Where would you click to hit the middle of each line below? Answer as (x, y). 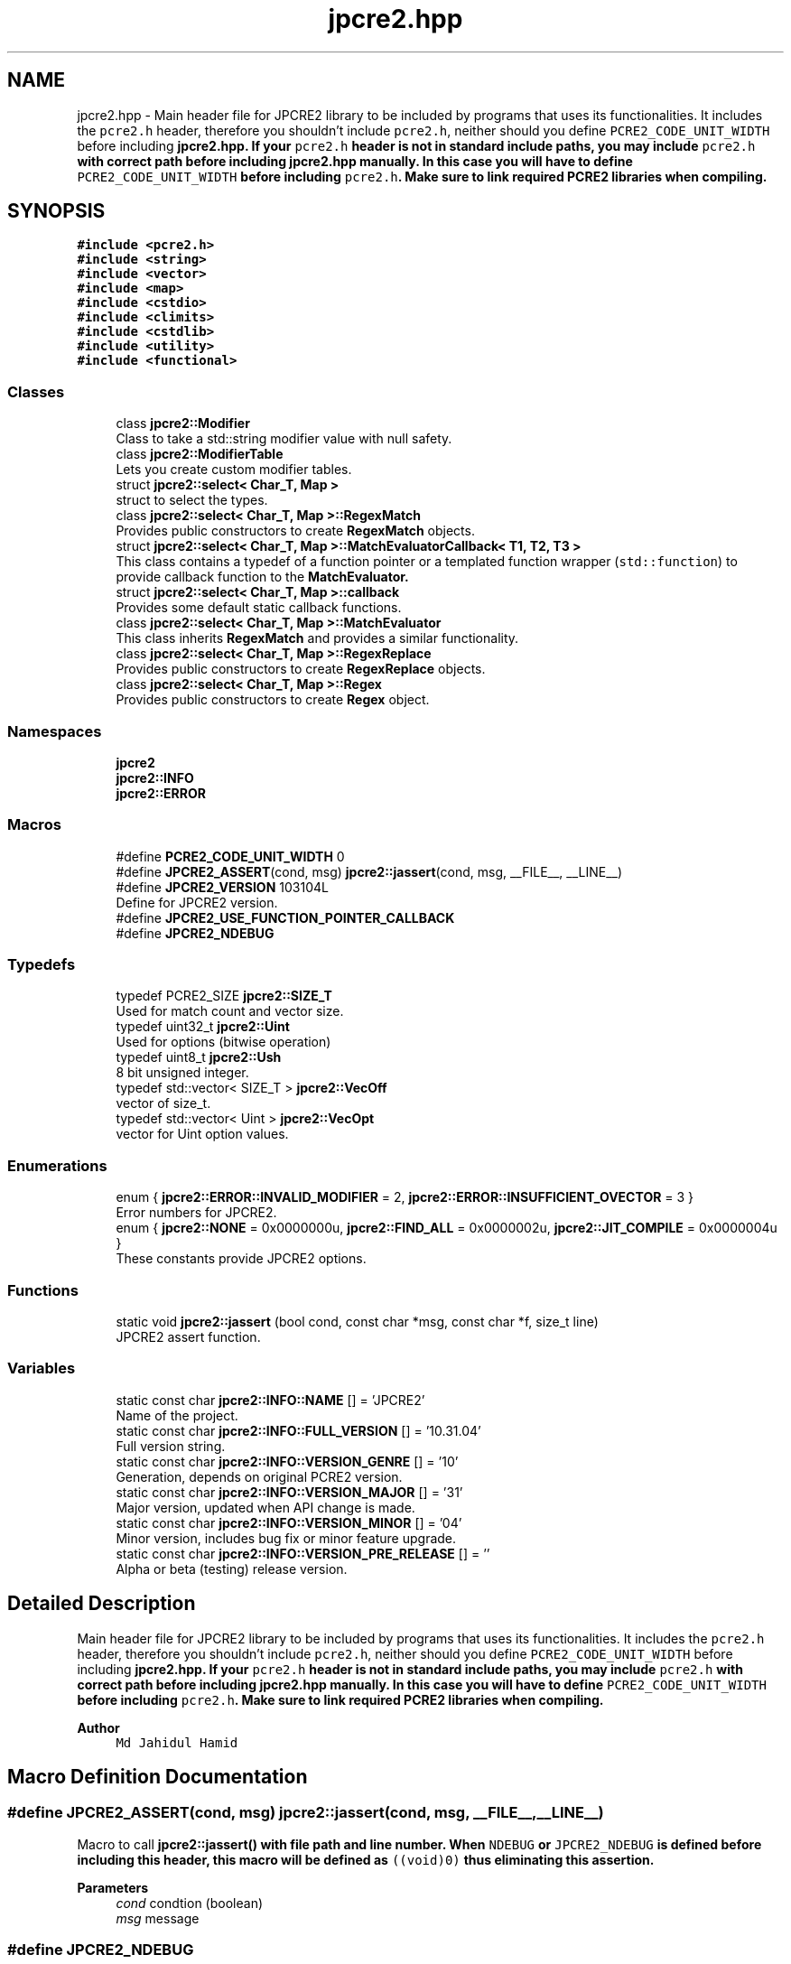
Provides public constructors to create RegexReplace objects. (301, 669)
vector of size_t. (163, 1103)
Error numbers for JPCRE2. (196, 1213)
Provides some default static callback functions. (259, 608)
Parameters (113, 1887)
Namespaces (55, 731)
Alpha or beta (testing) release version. (232, 1568)
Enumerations (57, 1165)
